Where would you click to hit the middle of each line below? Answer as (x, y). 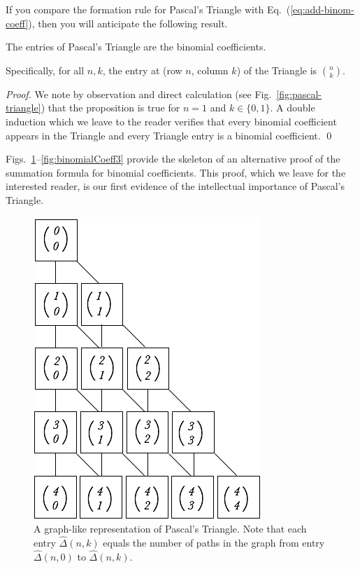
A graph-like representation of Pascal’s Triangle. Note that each (170, 529)
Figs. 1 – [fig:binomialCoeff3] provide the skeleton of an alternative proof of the (173, 159)
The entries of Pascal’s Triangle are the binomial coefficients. (136, 47)
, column (210, 70)
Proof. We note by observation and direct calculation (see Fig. (139, 94)
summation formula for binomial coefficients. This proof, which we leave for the (176, 172)
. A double (293, 108)
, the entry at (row (142, 70)
